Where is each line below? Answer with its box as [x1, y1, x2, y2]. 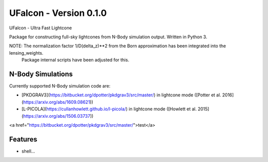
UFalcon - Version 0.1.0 [9, 7, 107, 18]
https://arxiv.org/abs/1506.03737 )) [23, 113, 94, 119]
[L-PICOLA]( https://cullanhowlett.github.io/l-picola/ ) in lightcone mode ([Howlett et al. [21, 106, 197, 112]
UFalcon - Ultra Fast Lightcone [9, 25, 72, 31]
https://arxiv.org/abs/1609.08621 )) [23, 99, 94, 105]
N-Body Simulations [9, 70, 73, 78]
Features [9, 135, 37, 144]
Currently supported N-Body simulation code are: [9, 83, 111, 89]
